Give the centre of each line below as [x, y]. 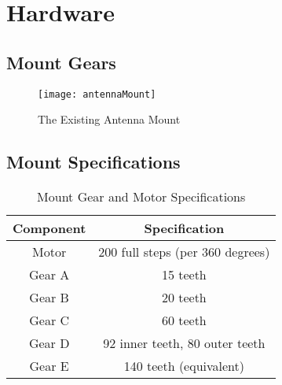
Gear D [49, 343]
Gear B [49, 298]
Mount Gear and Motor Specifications [141, 197]
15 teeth [184, 275]
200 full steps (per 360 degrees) [184, 252]
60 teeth [184, 320]
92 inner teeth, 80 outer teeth [184, 343]
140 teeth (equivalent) [184, 366]
